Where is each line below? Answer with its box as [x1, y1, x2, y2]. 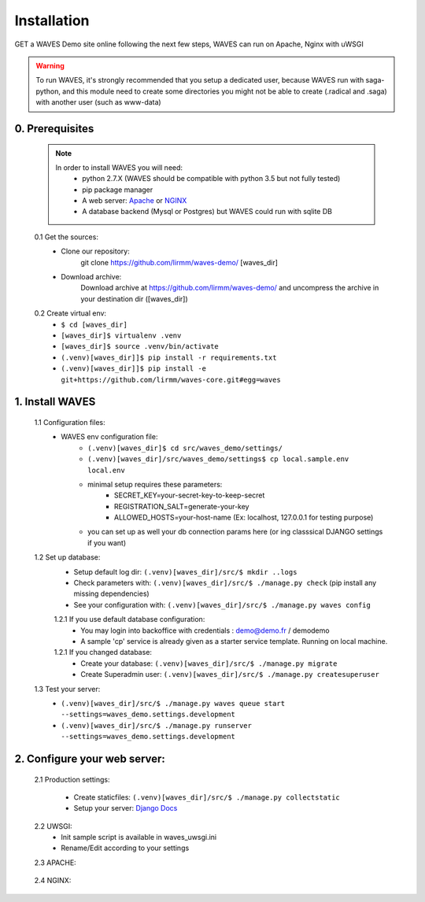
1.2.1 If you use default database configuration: [54, 615, 205, 624]
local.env [87, 465, 125, 475]
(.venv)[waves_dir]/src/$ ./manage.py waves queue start [61, 699, 286, 708]
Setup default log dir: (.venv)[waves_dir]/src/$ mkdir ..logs [73, 567, 297, 576]
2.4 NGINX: [34, 876, 72, 885]
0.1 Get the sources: [34, 232, 98, 242]
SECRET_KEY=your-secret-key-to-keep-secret [114, 490, 265, 500]
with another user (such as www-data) [35, 98, 161, 107]
